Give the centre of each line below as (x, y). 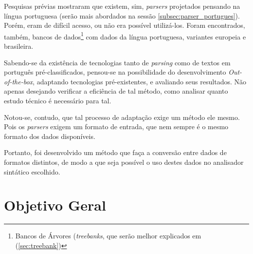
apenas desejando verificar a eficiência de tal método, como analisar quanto (116, 91)
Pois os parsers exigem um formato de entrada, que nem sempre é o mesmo (116, 127)
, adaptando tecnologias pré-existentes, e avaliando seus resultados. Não (139, 81)
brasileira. (19, 46)
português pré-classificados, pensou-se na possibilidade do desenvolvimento (115, 72)
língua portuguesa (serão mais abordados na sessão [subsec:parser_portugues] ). (122, 15)
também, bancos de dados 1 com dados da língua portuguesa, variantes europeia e (125, 36)
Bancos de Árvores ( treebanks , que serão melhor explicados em (108, 236)
